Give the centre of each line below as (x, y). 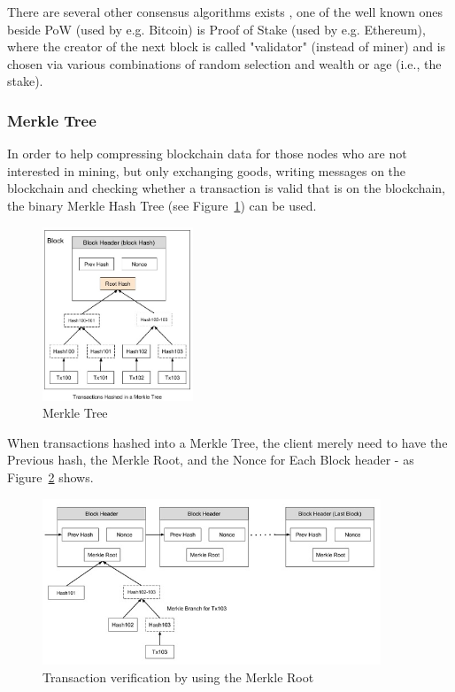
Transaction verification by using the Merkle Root (178, 677)
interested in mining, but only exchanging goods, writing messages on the (207, 170)
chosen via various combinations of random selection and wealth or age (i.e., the (224, 63)
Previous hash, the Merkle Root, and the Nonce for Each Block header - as (211, 460)
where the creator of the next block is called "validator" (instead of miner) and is (227, 46)
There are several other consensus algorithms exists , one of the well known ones (225, 12)
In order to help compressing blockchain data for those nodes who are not (207, 154)
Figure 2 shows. (50, 477)
